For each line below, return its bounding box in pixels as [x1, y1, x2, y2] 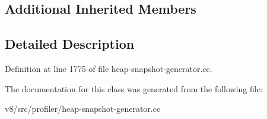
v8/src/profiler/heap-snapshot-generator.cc [5, 102, 161, 115]
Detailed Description [5, 35, 135, 53]
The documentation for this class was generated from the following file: [5, 82, 263, 95]
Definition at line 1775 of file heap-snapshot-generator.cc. [5, 62, 212, 74]
